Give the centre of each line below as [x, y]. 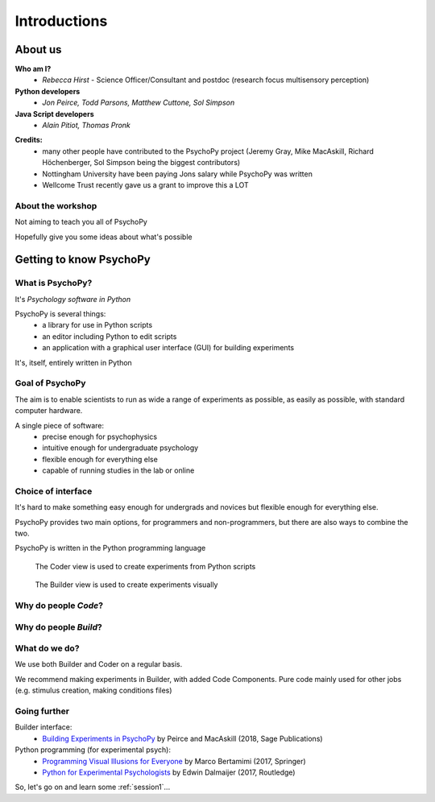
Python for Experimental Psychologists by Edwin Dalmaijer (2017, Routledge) [169, 772]
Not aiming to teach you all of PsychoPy [81, 222]
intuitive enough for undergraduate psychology [120, 448]
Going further [42, 711]
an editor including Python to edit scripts [110, 336]
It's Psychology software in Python [73, 299]
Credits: [29, 140]
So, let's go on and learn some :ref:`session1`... [93, 787]
